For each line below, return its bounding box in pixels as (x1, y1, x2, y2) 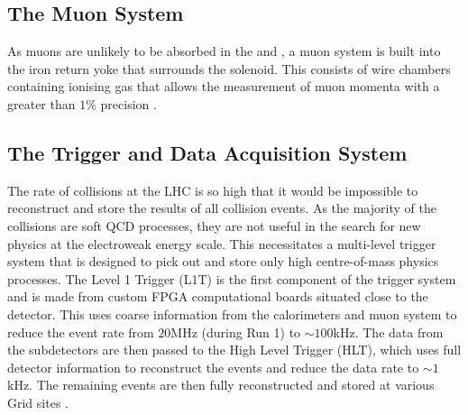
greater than (7, 94, 76, 113)
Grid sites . (7, 392, 69, 411)
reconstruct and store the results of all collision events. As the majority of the (7, 198, 436, 217)
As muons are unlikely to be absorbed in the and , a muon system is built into (7, 41, 441, 60)
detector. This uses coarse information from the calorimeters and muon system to (7, 304, 457, 323)
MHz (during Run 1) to (170, 322, 301, 341)
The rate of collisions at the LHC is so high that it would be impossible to (7, 180, 418, 199)
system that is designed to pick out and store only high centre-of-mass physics (7, 252, 439, 271)
